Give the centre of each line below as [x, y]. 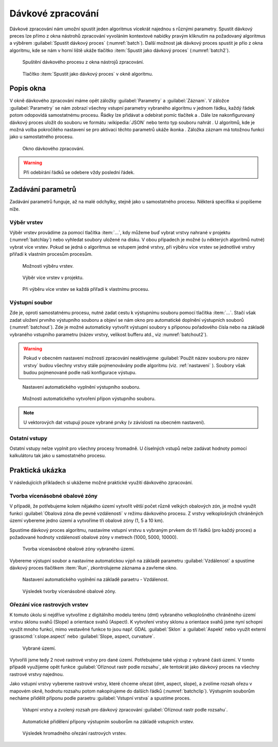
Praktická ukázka [38, 470]
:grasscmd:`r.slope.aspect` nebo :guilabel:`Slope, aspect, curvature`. [82, 636]
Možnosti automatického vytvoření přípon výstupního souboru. [89, 398]
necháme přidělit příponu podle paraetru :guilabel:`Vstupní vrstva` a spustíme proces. [100, 698]
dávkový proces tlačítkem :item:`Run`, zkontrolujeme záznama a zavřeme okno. [93, 568]
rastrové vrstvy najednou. [37, 674]
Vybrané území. [39, 648]
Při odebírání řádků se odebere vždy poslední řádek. [79, 172]
